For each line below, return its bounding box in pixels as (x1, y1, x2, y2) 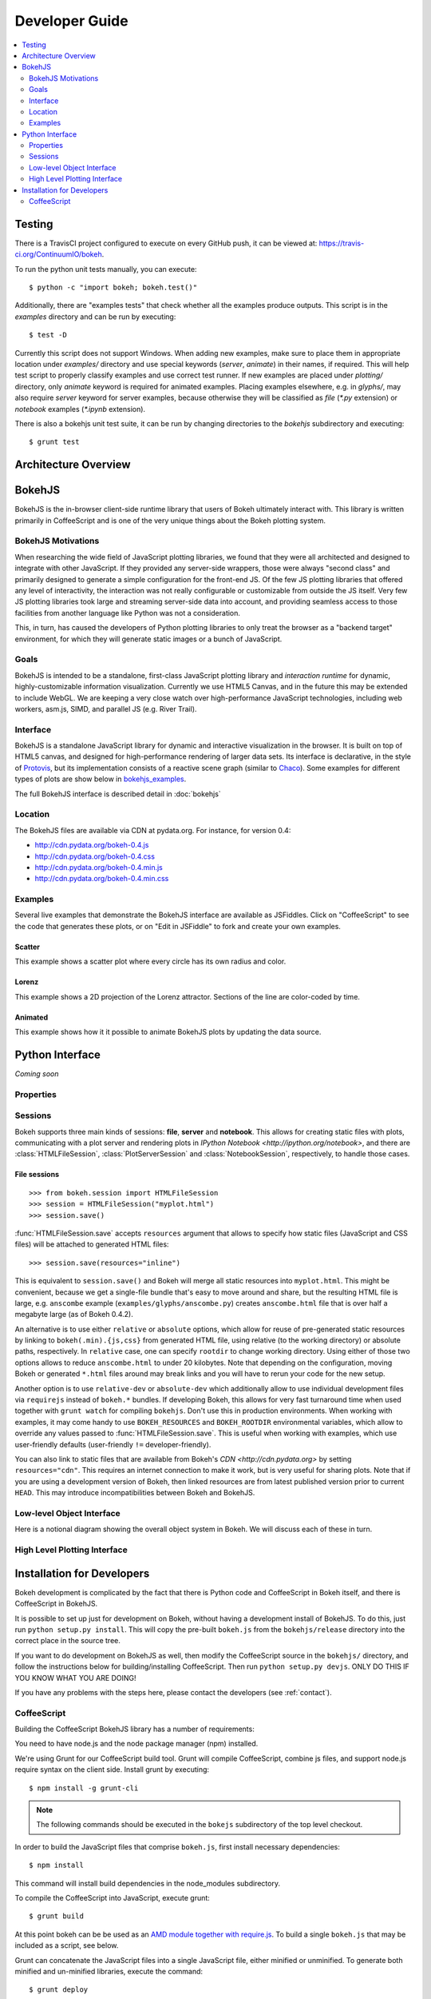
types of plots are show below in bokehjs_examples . (14, 774, 187, 784)
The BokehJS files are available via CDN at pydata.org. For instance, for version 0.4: (14, 825, 291, 835)
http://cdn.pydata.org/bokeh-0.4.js (34, 840, 149, 850)
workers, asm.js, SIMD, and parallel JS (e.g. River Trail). (14, 704, 197, 713)
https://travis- (318, 238, 365, 248)
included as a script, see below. (14, 1941, 119, 1950)
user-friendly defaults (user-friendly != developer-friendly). (14, 1439, 212, 1449)
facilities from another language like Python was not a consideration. (14, 608, 241, 617)
